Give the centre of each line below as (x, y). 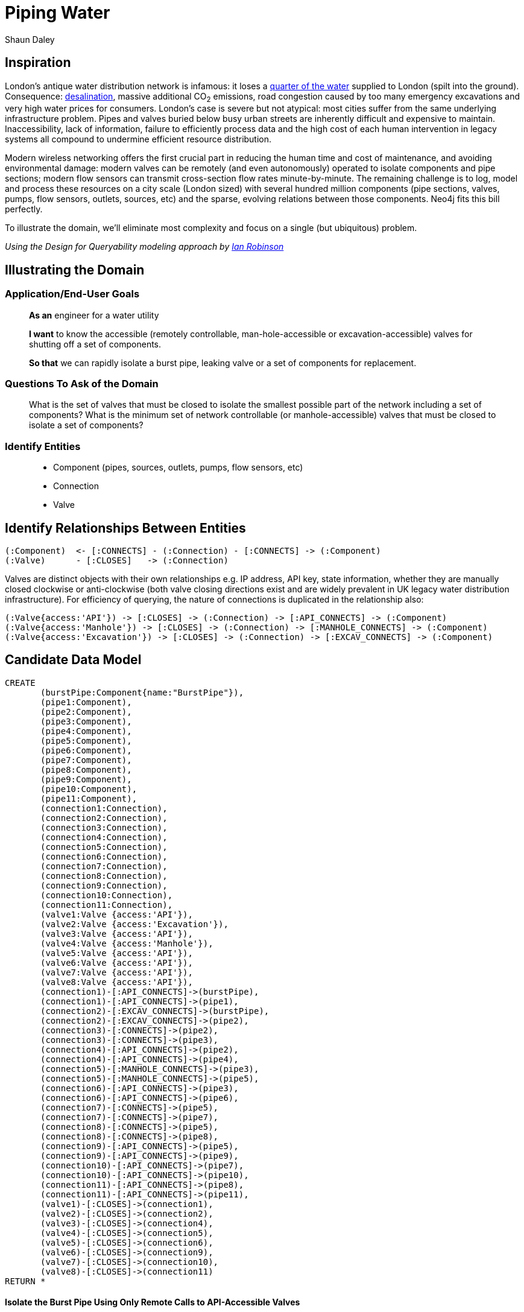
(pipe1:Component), (86, 702)
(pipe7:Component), (86, 760)
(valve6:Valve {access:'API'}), (117, 962)
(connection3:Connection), (104, 827)
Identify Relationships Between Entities (125, 528)
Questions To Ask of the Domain (82, 383)
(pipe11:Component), (89, 798)
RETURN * (25, 1281)
